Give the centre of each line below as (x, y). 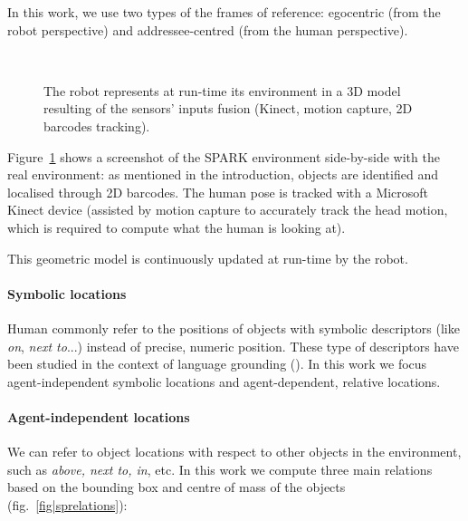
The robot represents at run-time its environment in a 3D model (222, 90)
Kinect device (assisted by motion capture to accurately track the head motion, (228, 210)
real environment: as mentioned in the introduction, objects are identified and (223, 174)
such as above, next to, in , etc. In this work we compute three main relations (220, 469)
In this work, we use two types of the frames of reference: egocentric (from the (224, 12)
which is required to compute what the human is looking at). (177, 227)
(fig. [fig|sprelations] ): (67, 504)
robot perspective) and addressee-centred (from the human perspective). (208, 29)
